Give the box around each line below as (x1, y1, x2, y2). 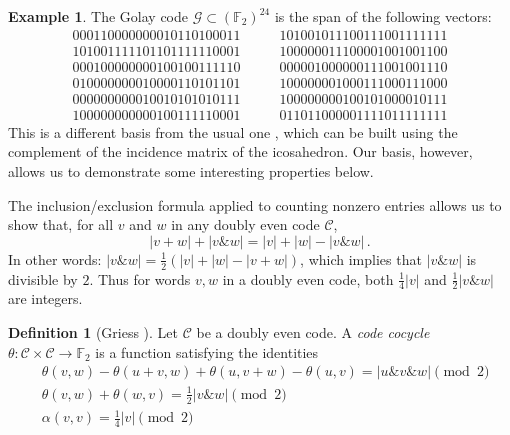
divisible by (8, 268, 78, 289)
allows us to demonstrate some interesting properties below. (8, 160, 374, 181)
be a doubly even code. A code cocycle (196, 322, 430, 342)
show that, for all (8, 214, 114, 235)
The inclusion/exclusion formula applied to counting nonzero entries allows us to (8, 194, 502, 215)
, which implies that (300, 248, 422, 269)
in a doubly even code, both (222, 268, 394, 289)
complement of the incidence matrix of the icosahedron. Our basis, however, (8, 141, 473, 162)
